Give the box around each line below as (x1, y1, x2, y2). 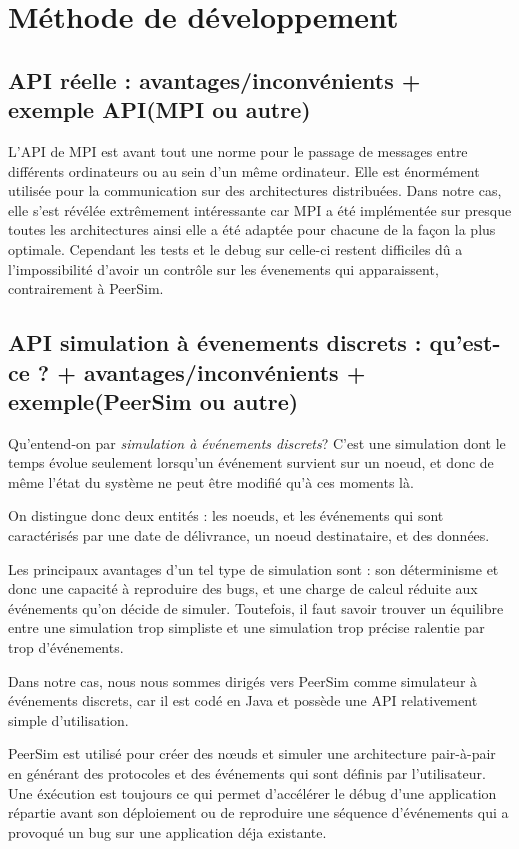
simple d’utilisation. (8, 709, 129, 730)
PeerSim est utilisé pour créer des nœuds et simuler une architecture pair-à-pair (8, 743, 496, 764)
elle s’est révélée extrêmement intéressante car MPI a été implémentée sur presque (8, 199, 512, 220)
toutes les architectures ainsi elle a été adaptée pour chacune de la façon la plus (8, 219, 496, 240)
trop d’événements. (8, 637, 124, 658)
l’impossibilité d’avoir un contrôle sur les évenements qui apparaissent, (8, 258, 439, 279)
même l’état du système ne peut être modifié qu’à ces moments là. (8, 471, 414, 492)
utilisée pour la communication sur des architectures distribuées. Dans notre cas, (8, 180, 502, 201)
